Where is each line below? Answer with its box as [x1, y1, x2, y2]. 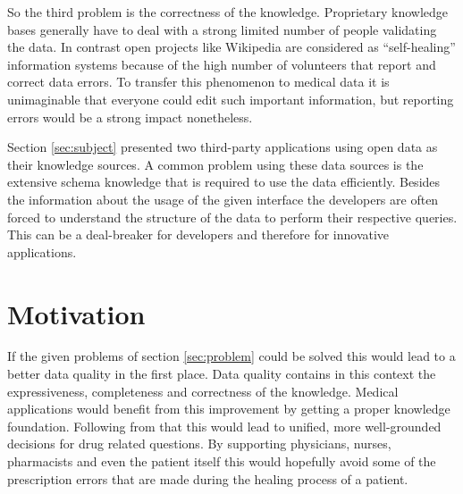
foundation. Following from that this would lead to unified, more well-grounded [7, 416, 442, 435]
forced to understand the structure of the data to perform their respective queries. [7, 207, 458, 226]
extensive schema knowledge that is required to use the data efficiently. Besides [7, 172, 441, 191]
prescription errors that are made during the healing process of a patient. [7, 469, 408, 488]
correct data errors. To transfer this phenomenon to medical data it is [7, 72, 390, 91]
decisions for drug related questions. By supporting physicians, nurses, [7, 434, 391, 453]
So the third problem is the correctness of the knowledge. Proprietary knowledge [7, 3, 449, 21]
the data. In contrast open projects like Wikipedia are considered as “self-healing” [7, 38, 456, 56]
